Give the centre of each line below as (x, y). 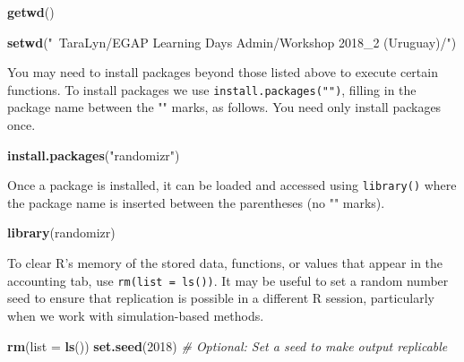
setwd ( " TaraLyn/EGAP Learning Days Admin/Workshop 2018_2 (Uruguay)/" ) (232, 42)
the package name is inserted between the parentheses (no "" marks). (196, 202)
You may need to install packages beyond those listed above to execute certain (223, 72)
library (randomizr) (61, 233)
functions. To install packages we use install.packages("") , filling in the (212, 89)
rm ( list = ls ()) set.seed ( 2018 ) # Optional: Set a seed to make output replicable (228, 345)
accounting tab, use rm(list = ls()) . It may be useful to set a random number (228, 280)
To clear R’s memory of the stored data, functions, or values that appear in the (225, 263)
